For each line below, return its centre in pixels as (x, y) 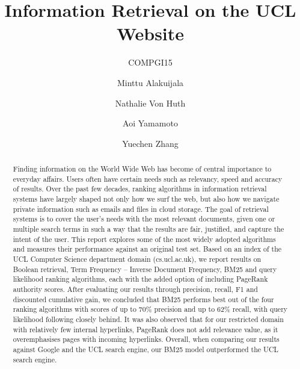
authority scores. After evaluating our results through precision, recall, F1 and (135, 289)
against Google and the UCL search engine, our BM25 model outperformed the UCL (145, 349)
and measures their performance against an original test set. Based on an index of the (147, 249)
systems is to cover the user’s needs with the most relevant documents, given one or (144, 219)
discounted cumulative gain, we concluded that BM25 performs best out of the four (143, 299)
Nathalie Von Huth (150, 103)
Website (150, 33)
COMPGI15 (150, 62)
